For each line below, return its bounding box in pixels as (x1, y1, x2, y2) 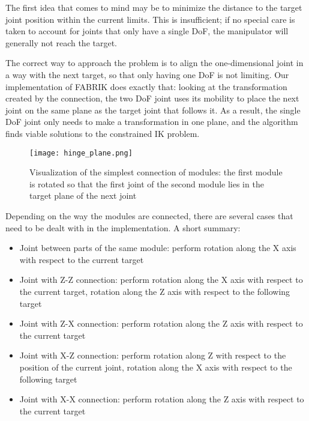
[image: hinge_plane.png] (29, 148, 133, 157)
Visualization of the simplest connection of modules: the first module (29, 166, 283, 178)
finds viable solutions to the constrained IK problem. (5, 127, 200, 139)
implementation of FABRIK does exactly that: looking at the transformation (5, 80, 287, 92)
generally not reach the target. (5, 36, 118, 49)
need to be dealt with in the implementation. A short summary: (5, 221, 241, 234)
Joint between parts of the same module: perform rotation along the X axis (19, 241, 296, 254)
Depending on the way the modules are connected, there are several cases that (5, 209, 293, 222)
